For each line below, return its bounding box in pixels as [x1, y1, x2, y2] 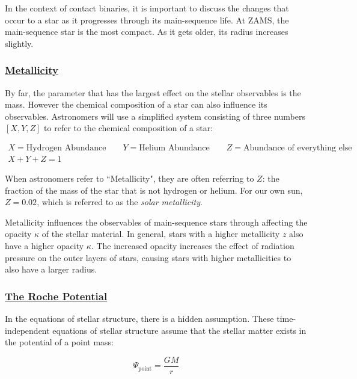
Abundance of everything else [243, 143, 352, 152]
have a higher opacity [5, 239, 84, 251]
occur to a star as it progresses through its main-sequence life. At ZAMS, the [5, 13, 289, 26]
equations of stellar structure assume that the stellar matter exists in [52, 324, 307, 336]
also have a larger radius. [5, 263, 97, 276]
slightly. [5, 37, 34, 49]
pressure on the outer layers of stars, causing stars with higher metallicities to [5, 251, 291, 263]
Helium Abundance [139, 143, 210, 152]
